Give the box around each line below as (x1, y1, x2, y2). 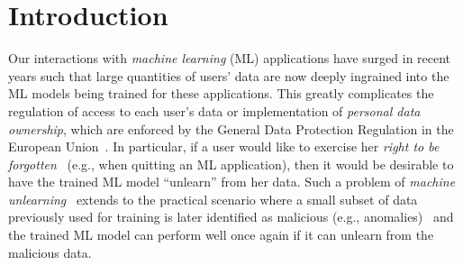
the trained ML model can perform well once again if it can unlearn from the (8, 225, 434, 244)
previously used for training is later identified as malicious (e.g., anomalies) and (8, 207, 454, 226)
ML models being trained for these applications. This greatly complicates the (8, 84, 434, 103)
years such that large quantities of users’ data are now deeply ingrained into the (8, 66, 449, 85)
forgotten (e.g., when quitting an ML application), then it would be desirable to (8, 154, 454, 173)
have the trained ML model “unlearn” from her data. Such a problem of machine (8, 172, 456, 191)
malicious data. (8, 242, 92, 261)
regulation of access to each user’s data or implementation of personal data (8, 101, 421, 120)
